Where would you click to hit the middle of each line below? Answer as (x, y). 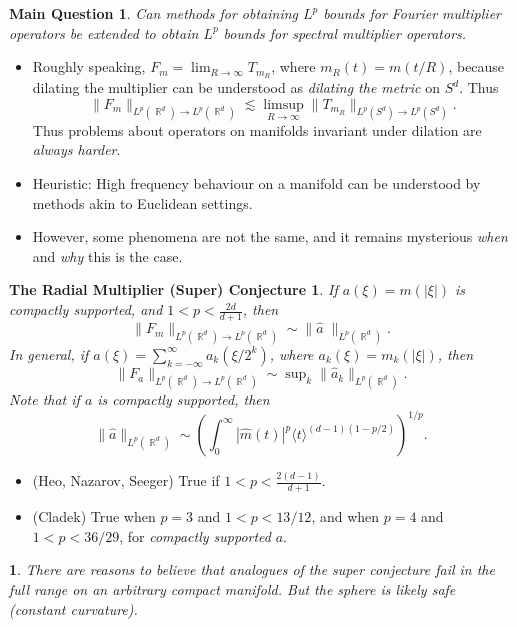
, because (476, 66)
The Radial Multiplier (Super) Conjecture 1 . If (173, 289)
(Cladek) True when (94, 516)
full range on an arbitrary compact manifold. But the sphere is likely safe (232, 589)
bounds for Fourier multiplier (412, 13)
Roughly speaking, (89, 66)
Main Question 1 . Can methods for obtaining (153, 13)
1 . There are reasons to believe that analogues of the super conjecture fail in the (252, 569)
